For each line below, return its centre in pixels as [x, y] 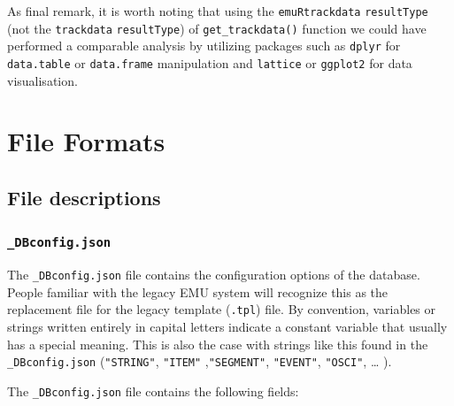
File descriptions [84, 197]
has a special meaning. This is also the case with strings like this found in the [218, 344]
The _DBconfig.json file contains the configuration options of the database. [214, 275]
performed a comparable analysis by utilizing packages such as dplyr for [204, 46]
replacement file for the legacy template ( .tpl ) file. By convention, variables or [222, 309]
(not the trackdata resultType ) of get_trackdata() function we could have [217, 28]
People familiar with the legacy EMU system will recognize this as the [198, 291]
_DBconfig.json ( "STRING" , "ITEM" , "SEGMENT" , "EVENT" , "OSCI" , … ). [200, 361]
